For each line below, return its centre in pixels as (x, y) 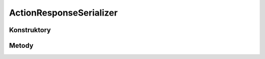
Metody (21, 46)
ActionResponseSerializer (63, 13)
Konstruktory (30, 30)
